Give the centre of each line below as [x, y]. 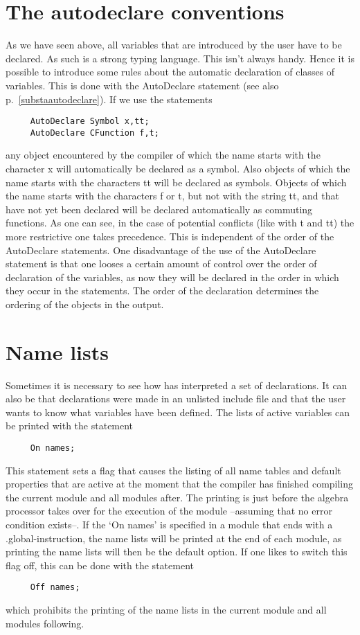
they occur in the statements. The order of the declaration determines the [162, 290]
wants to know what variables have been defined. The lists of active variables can [178, 412]
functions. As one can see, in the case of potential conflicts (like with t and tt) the [180, 223]
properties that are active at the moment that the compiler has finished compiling [180, 484]
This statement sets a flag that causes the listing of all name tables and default [173, 470]
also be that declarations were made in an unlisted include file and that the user [176, 399]
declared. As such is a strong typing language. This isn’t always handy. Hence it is [180, 58]
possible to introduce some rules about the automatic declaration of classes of [170, 72]
